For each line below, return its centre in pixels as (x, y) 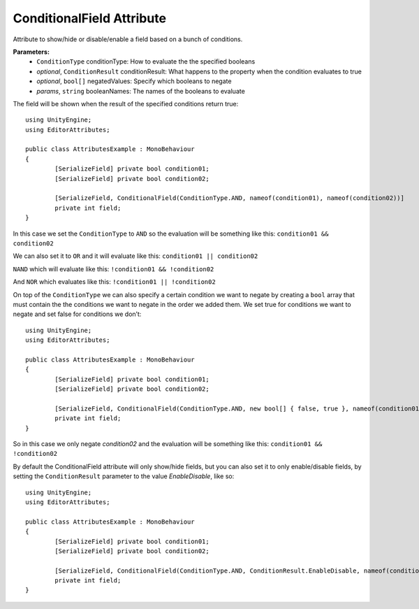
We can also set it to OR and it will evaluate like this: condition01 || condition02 (135, 256)
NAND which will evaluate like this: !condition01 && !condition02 (113, 268)
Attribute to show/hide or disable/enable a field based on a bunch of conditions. (128, 39)
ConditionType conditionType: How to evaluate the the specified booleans (146, 62)
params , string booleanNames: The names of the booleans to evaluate (141, 91)
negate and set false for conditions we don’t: (77, 314)
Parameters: (31, 52)
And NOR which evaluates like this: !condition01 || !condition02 (114, 282)
